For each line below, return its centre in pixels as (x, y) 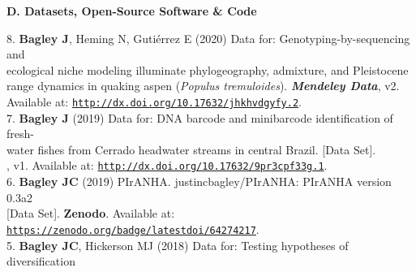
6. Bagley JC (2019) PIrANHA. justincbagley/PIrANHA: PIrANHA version (199, 181)
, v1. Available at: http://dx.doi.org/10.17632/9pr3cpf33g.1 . (167, 165)
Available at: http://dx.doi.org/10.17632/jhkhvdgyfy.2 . (154, 101)
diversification (41, 261)
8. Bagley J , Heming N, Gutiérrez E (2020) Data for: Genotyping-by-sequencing (208, 38)
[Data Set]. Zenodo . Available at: (91, 213)
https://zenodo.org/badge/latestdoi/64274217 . (133, 229)
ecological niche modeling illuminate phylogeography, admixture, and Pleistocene (208, 69)
